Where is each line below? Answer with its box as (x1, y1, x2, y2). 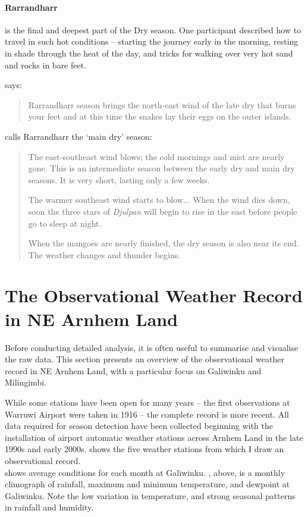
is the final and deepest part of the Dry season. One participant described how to (5, 23, 301, 36)
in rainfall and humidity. (5, 501, 94, 513)
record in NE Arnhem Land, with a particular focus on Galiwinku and (5, 364, 262, 377)
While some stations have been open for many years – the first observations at (5, 396, 290, 408)
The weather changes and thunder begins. (28, 248, 181, 261)
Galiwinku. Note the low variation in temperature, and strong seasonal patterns (5, 489, 296, 502)
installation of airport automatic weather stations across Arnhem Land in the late (5, 431, 303, 443)
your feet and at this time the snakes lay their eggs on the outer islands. (28, 110, 291, 123)
